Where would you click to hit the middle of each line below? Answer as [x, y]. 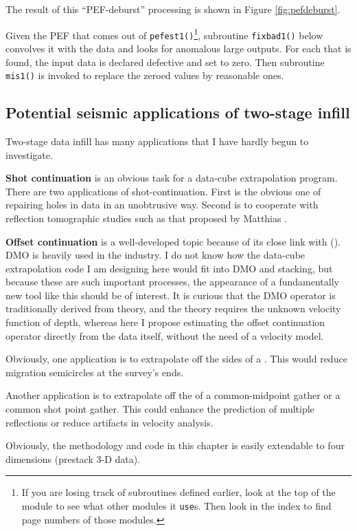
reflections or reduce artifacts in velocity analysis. [110, 422]
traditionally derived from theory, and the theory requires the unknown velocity [173, 308]
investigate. [29, 154]
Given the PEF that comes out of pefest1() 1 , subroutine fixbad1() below [164, 34]
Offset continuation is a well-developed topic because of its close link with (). [173, 241]
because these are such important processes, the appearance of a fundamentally [172, 282]
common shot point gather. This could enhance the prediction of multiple [160, 409]
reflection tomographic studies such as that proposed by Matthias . [147, 218]
